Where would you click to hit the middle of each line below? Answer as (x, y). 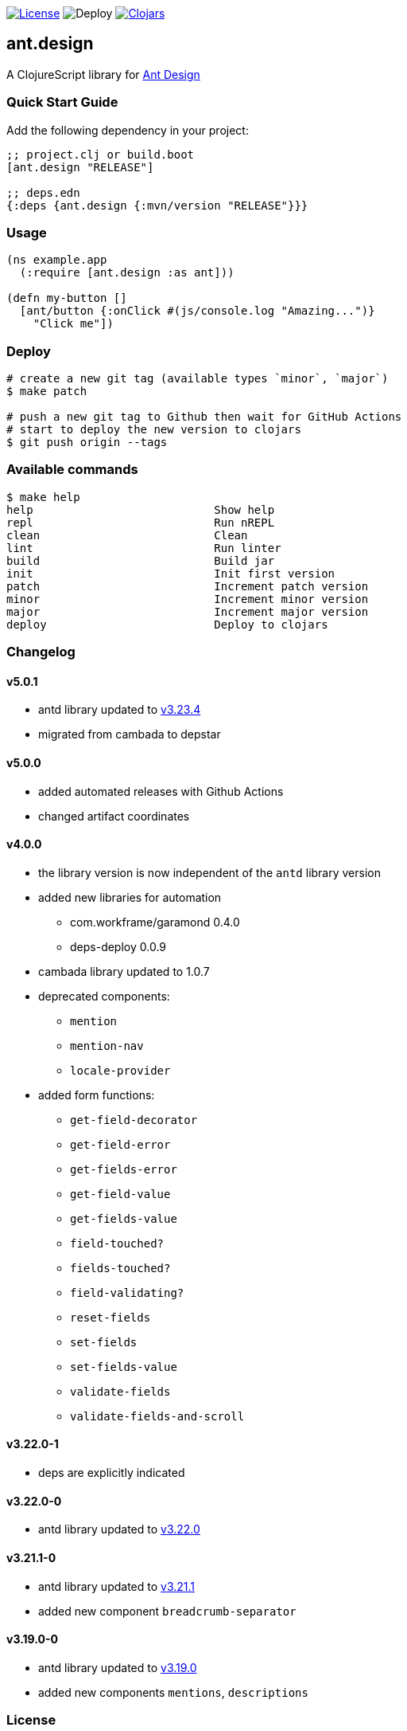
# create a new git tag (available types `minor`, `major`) (198, 379)
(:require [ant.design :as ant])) (127, 273)
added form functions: (97, 1095)
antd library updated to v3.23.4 (120, 710)
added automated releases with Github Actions (161, 791)
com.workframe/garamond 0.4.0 (155, 922)
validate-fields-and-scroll (157, 1416)
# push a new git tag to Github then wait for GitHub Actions (204, 417)
